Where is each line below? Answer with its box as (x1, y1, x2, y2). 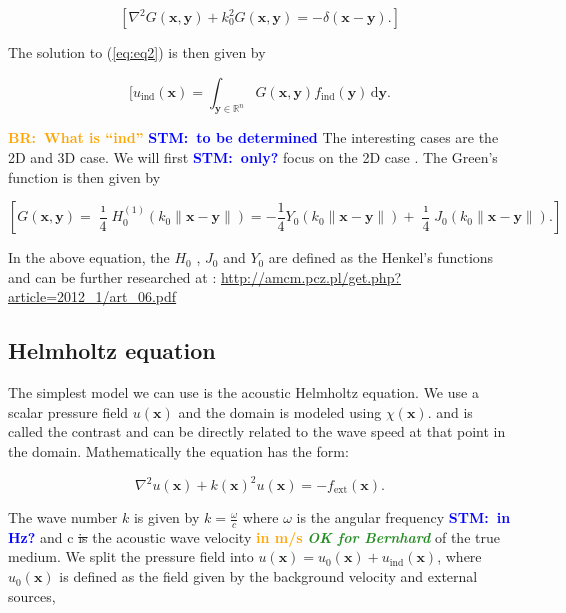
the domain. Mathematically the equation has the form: (8, 440, 349, 461)
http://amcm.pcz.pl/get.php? (220, 266, 402, 287)
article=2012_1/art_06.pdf (8, 286, 177, 307)
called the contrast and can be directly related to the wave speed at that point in (8, 421, 506, 442)
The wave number (8, 507, 118, 528)
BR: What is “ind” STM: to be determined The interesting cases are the (8, 127, 499, 148)
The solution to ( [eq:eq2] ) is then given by (8, 42, 266, 62)
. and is (427, 401, 473, 422)
